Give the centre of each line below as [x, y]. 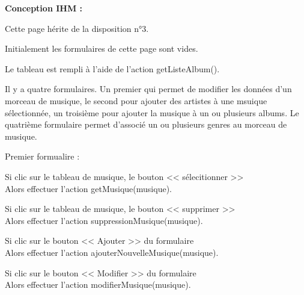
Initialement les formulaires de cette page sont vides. [102, 48]
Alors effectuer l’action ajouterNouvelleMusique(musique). [112, 252]
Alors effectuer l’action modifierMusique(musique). [98, 284]
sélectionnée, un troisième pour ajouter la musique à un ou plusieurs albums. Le [152, 112]
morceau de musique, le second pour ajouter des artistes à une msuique [136, 100]
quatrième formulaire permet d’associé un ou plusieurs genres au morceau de [146, 124]
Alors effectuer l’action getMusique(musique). [88, 188]
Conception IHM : [44, 8]
